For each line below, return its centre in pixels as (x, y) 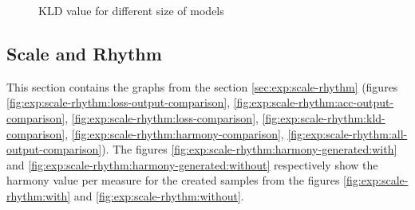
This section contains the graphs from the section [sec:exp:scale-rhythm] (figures (202, 86)
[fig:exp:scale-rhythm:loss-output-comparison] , (119, 102)
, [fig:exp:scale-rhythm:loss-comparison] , (162, 117)
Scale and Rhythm (84, 53)
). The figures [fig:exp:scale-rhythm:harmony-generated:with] (249, 149)
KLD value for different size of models (131, 10)
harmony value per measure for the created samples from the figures (173, 180)
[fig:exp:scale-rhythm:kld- (324, 117)
